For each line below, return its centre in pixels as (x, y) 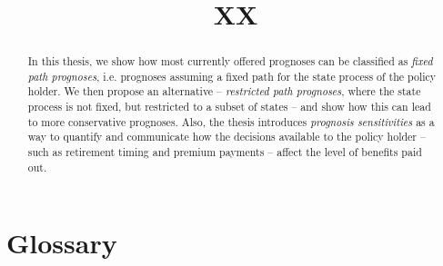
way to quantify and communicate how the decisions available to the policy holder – (227, 137)
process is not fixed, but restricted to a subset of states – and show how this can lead (229, 107)
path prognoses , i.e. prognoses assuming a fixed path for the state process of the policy (232, 76)
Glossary (62, 243)
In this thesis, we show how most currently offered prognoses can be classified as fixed (230, 61)
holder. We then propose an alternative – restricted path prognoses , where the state (224, 91)
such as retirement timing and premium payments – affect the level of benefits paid (225, 152)
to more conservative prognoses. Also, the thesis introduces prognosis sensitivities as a (231, 121)
